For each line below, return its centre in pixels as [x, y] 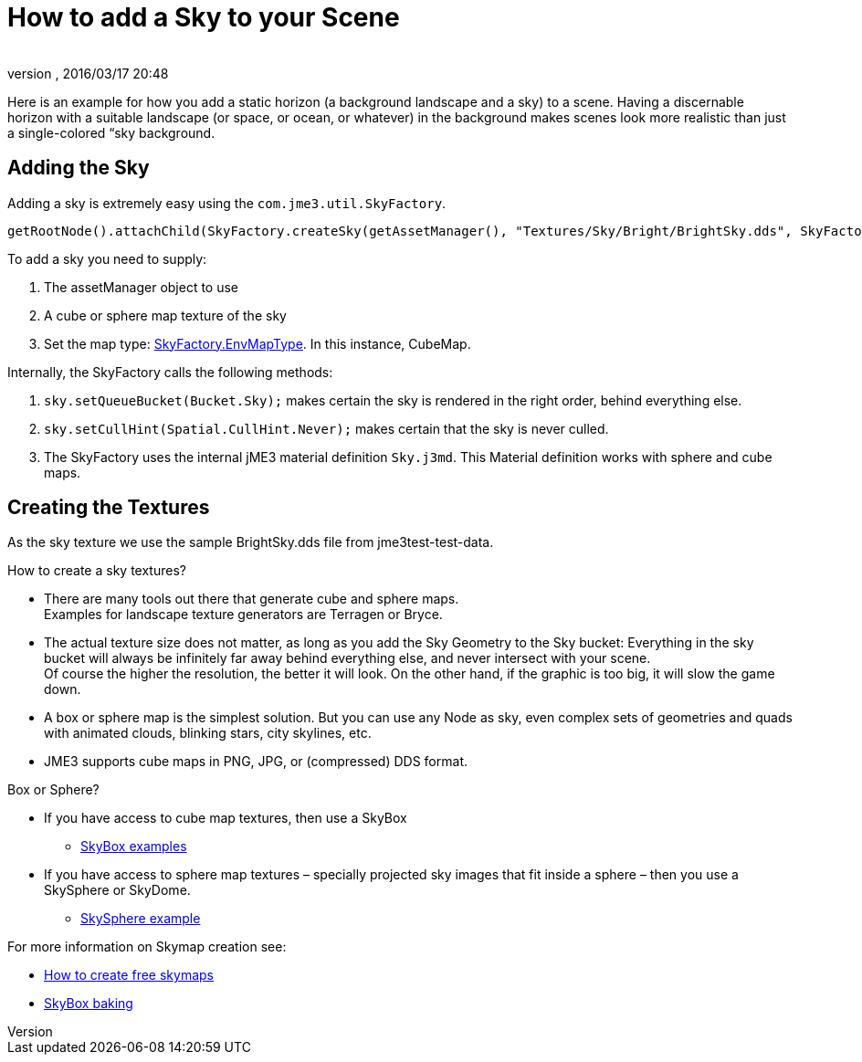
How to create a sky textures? [97, 571]
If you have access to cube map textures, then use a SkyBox [226, 818]
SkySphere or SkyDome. [117, 890]
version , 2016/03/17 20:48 [88, 73]
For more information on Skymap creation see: [147, 947]
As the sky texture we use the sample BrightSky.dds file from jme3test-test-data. [251, 542]
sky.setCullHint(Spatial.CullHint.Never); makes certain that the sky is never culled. [326, 428]
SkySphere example [141, 919]
